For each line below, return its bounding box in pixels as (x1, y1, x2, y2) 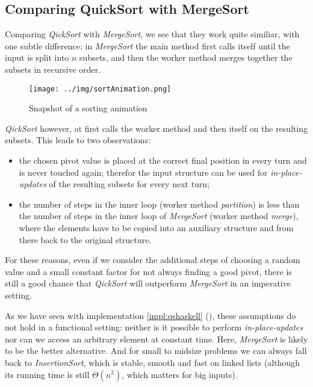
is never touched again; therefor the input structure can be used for (19, 166, 268, 178)
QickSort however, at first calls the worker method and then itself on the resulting (5, 122, 308, 134)
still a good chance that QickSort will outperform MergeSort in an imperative (5, 277, 291, 289)
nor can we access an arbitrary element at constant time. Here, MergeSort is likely (5, 332, 308, 345)
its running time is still (5, 368, 90, 380)
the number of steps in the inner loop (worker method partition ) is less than (19, 197, 300, 210)
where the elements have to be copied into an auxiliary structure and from (19, 221, 294, 234)
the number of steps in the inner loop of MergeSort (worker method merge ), (19, 209, 299, 222)
